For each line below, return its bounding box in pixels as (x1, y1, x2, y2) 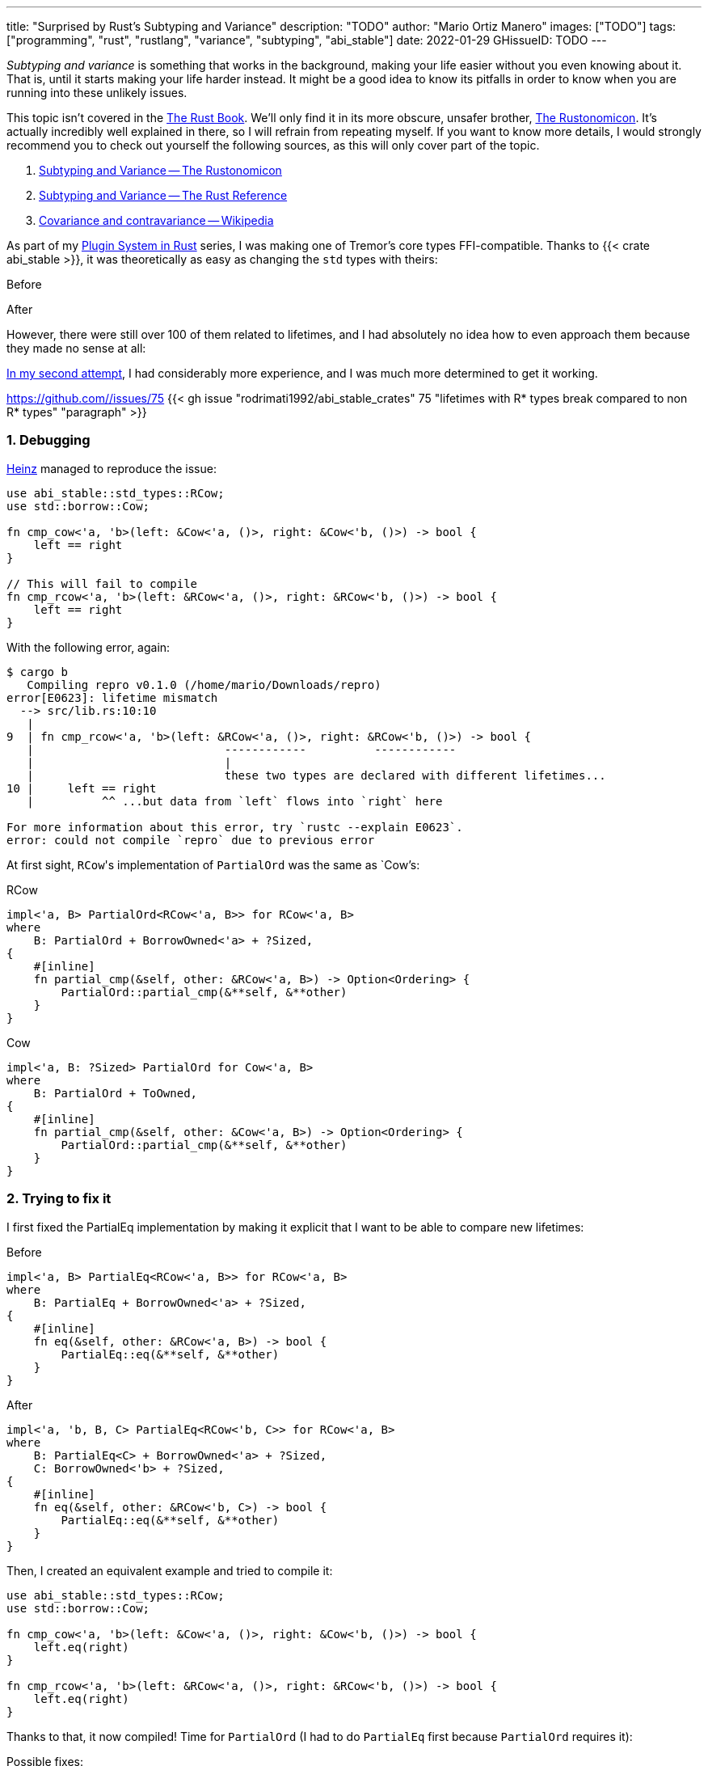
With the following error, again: (6, 640, 171, 654)
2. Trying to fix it (6, 1190, 112, 1207)
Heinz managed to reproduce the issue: (6, 461, 217, 475)
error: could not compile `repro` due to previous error (6, 833, 375, 847)
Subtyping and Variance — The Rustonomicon (39, 163, 282, 177)
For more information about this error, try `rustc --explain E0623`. (6, 820, 463, 834)
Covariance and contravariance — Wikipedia (39, 213, 274, 227)
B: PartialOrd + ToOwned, (33, 1086, 198, 1100)
